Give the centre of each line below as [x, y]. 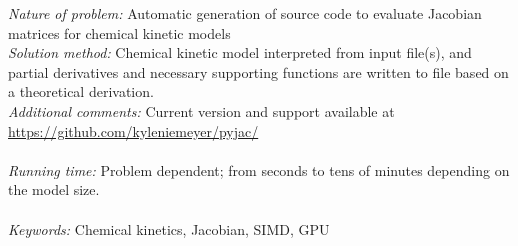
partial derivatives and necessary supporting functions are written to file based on [258, 71]
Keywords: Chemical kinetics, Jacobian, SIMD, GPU [169, 228]
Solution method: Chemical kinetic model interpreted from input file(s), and [240, 52]
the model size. [54, 189]
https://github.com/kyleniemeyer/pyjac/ [133, 130]
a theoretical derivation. [81, 91]
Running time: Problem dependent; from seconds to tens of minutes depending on [259, 169]
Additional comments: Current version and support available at [201, 110]
